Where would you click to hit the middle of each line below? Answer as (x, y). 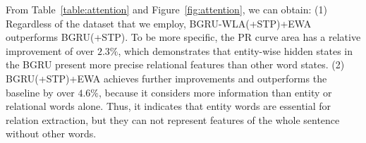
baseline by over (40, 92)
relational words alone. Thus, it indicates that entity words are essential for (169, 106)
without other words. (51, 133)
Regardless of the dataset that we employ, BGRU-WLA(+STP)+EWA (159, 23)
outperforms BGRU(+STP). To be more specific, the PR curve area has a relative (183, 37)
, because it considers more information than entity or (215, 92)
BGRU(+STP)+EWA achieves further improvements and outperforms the (166, 78)
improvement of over (50, 50)
